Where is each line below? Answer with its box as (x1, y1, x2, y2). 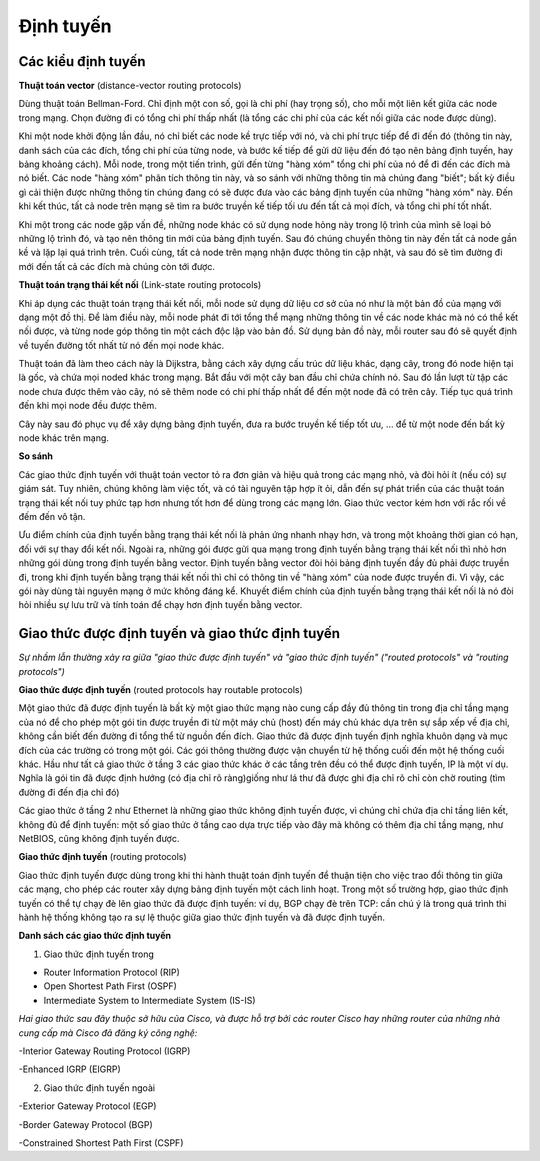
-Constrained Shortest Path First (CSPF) (18, 1136, 184, 1149)
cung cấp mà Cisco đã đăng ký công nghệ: (18, 1026, 198, 1039)
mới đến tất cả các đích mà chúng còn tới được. (18, 260, 215, 272)
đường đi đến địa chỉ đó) (18, 786, 120, 798)
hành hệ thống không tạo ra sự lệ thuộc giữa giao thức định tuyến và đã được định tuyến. (18, 911, 385, 923)
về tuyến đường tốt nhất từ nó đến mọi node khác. (18, 339, 225, 351)
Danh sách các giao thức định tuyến (18, 930, 172, 942)
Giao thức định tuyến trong (43, 948, 155, 960)
